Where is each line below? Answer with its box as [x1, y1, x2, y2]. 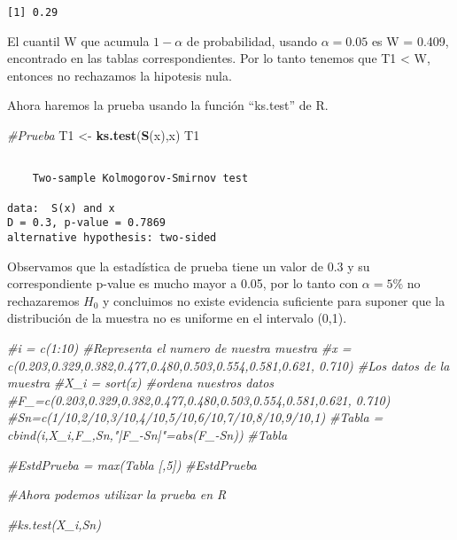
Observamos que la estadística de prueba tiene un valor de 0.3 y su [7, 256, 370, 275]
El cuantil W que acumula [7, 31, 150, 50]
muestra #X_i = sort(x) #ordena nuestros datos [7, 373, 275, 392]
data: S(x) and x [7, 201, 115, 215]
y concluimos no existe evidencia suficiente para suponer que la [103, 291, 445, 309]
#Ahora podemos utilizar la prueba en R [7, 485, 227, 504]
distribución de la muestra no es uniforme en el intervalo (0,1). [7, 309, 347, 327]
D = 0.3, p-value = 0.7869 [7, 216, 166, 230]
